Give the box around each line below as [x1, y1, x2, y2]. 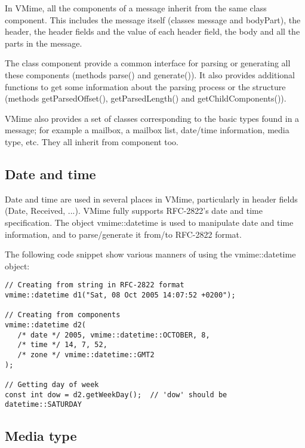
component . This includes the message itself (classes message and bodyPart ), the [5, 13, 301, 26]
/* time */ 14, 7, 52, [17, 340, 107, 349]
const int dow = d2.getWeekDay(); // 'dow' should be [5, 390, 227, 399]
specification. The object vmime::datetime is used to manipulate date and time [5, 216, 294, 228]
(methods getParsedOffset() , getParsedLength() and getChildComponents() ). [5, 92, 286, 105]
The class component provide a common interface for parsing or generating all [5, 57, 291, 69]
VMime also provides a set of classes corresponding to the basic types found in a [5, 112, 300, 124]
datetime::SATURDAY [5, 400, 82, 409]
